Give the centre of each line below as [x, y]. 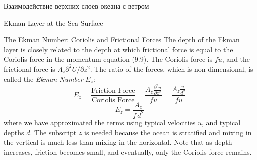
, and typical [221, 122]
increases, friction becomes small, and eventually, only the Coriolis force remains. [128, 151]
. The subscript [53, 132]
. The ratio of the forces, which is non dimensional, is [171, 69]
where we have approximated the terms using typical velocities [100, 122]
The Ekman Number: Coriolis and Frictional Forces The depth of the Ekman [122, 40]
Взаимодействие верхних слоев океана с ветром [77, 6]
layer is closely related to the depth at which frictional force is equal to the [119, 49]
